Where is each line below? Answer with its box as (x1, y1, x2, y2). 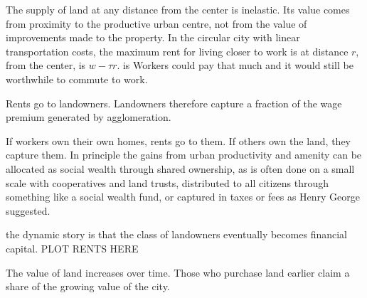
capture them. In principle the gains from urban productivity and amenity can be (6, 147, 362, 162)
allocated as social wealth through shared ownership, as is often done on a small (6, 161, 355, 176)
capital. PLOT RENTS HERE (6, 240, 139, 255)
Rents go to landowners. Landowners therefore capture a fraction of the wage (6, 95, 342, 110)
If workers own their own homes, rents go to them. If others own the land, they (6, 133, 351, 148)
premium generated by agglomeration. (6, 110, 171, 124)
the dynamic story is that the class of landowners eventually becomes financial (6, 227, 348, 242)
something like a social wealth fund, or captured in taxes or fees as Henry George (6, 189, 361, 204)
